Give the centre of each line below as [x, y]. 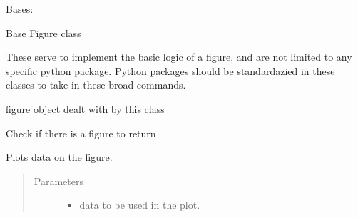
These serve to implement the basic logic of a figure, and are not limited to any [179, 57]
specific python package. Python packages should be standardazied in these [170, 70]
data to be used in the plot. [140, 205]
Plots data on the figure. [59, 157]
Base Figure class [44, 33]
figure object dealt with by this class [85, 108]
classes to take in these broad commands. [96, 85]
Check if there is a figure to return [81, 133]
